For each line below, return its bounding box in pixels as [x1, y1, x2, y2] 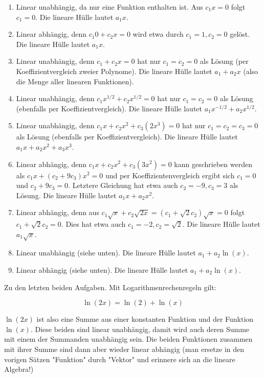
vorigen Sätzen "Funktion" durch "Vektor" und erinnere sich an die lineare [4, 353, 235, 364]
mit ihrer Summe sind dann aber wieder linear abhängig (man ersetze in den [4, 344, 245, 354]
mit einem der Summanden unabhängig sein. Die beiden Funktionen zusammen [4, 334, 253, 344]
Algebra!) [4, 364, 34, 374]
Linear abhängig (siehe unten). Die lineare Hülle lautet [16, 265, 188, 275]
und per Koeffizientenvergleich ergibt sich [105, 170, 235, 180]
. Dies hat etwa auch [61, 219, 126, 229]
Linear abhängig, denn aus [16, 207, 99, 218]
